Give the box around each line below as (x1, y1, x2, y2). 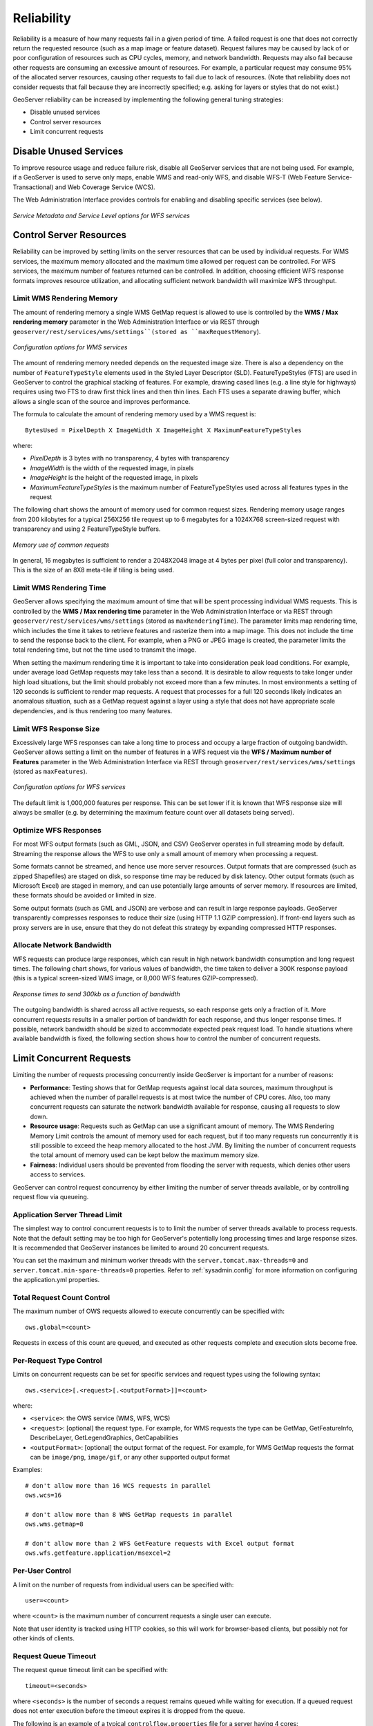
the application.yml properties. (12, 1276, 100, 1284)
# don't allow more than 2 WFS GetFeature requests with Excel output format (25, 1540, 295, 1548)
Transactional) (12, 183, 54, 191)
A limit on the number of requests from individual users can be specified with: (12, 1580, 234, 1589)
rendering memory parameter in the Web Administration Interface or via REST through (12, 318, 260, 326)
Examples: (12, 1466, 43, 1474)
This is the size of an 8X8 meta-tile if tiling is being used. (12, 566, 174, 574)
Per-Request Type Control (12, 1355, 103, 1365)
